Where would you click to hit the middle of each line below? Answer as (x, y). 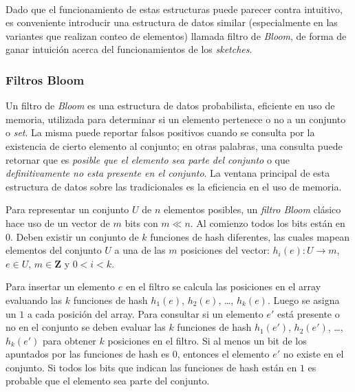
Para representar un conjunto (67, 209)
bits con (141, 222)
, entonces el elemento (223, 354)
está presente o (308, 313)
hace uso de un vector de (58, 222)
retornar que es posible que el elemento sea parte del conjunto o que (148, 159)
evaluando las (34, 300)
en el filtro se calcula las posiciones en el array (223, 286)
